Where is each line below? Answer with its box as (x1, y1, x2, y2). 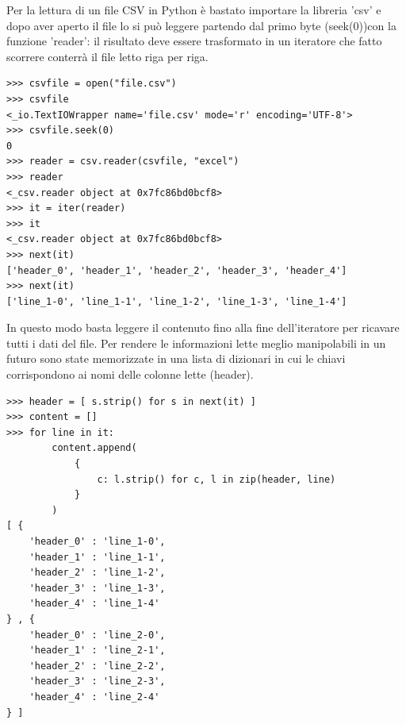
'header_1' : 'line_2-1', (29, 645, 166, 657)
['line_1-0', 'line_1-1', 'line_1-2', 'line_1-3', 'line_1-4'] (6, 295, 347, 307)
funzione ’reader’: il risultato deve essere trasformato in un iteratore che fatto (6, 33, 382, 49)
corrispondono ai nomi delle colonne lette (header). (6, 366, 254, 383)
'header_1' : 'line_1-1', (29, 551, 166, 563)
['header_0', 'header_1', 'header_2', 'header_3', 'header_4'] (6, 264, 347, 276)
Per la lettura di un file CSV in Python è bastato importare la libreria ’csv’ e (6, 2, 381, 17)
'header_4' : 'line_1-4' (29, 598, 160, 610)
